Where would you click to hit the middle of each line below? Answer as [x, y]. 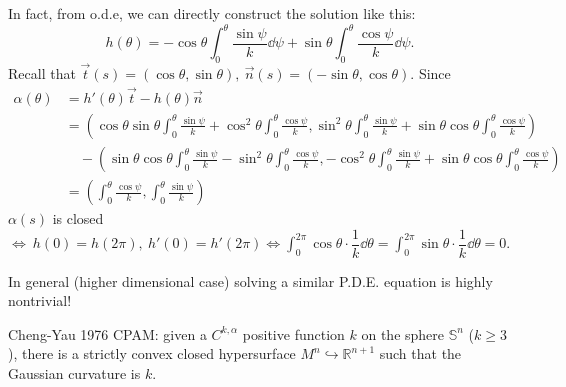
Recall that [42, 73]
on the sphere [403, 333]
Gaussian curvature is [74, 373]
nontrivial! [40, 300]
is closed [78, 218]
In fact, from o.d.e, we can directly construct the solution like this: [212, 13]
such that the [420, 353]
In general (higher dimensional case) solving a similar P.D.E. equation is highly [250, 280]
